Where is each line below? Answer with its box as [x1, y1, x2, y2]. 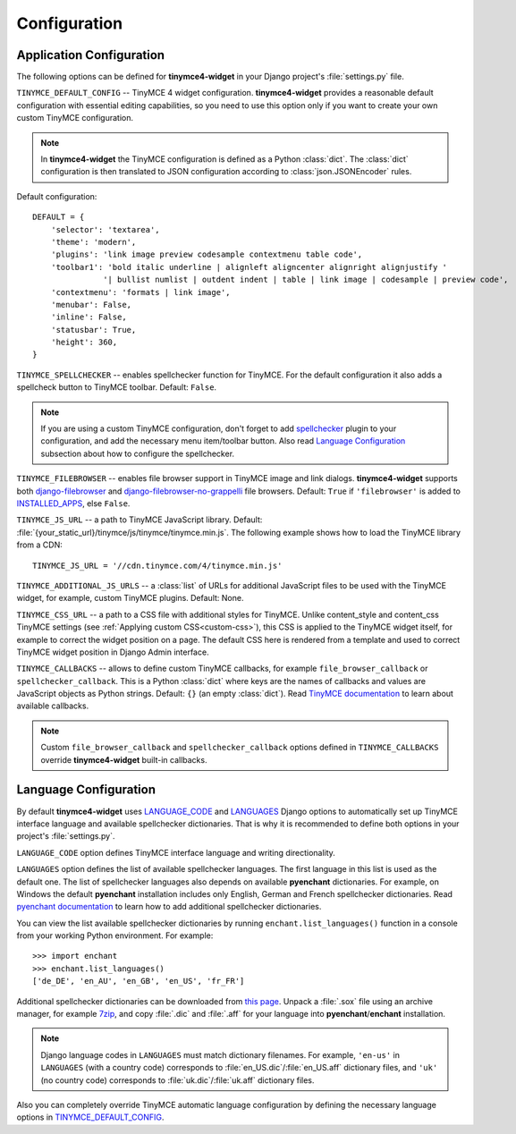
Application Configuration [16, 47, 165, 63]
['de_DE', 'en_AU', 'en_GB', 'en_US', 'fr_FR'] [32, 976, 245, 986]
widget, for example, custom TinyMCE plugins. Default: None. [16, 593, 244, 604]
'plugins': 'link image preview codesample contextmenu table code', [50, 250, 363, 259]
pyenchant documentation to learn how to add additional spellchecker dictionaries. [16, 901, 322, 912]
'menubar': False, [50, 300, 132, 309]
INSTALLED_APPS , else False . [16, 498, 131, 509]
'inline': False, [50, 312, 127, 322]
